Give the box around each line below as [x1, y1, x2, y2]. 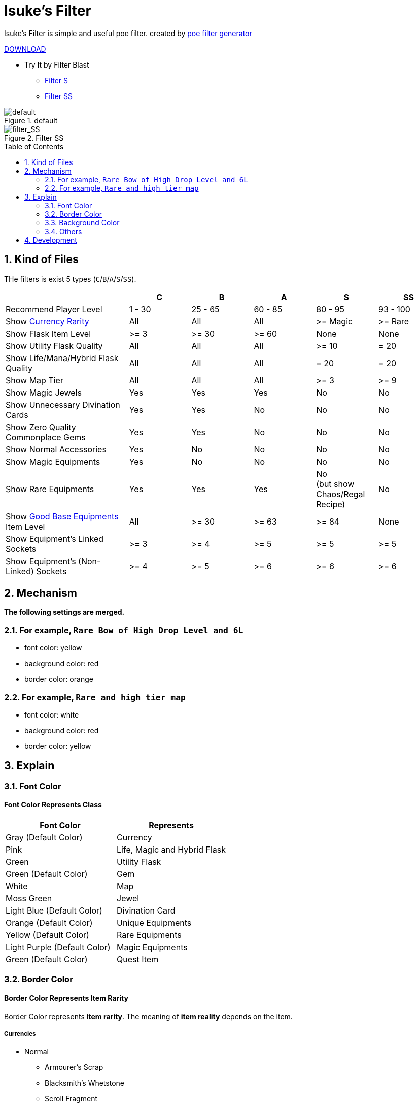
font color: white [24, 710, 79, 719]
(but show [316, 478, 355, 489]
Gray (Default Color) [6, 832, 83, 842]
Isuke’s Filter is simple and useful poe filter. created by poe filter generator [4, 28, 252, 38]
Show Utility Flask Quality [6, 340, 103, 351]
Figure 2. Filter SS [4, 133, 64, 142]
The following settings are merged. [4, 608, 125, 617]
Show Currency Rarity [6, 316, 89, 327]
